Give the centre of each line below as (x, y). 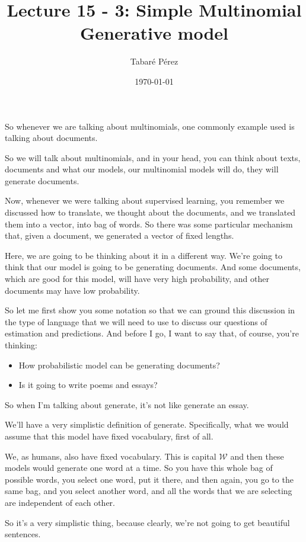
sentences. (23, 534)
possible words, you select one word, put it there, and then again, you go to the (149, 479)
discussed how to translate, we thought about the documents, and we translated (150, 212)
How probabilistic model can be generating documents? (119, 365)
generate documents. (42, 180)
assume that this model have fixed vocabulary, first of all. (109, 436)
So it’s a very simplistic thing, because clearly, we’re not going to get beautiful (147, 522)
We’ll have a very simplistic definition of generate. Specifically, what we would (147, 424)
